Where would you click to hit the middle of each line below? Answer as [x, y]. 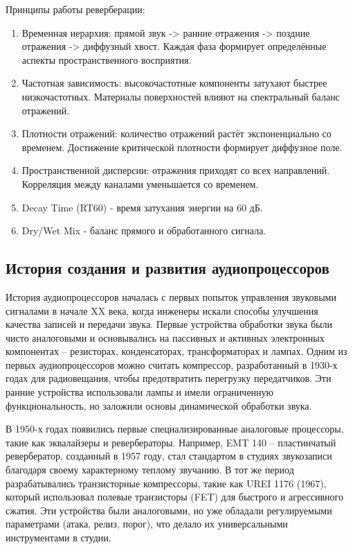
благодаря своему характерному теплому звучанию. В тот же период [150, 470]
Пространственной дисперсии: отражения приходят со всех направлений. [176, 170]
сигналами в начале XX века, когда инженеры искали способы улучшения [162, 310]
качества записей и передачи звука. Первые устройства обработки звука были [169, 324]
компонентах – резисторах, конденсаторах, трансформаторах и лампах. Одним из [176, 351]
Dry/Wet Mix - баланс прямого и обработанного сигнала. [144, 230]
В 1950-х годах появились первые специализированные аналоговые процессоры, [175, 429]
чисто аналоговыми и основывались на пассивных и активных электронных [165, 337]
